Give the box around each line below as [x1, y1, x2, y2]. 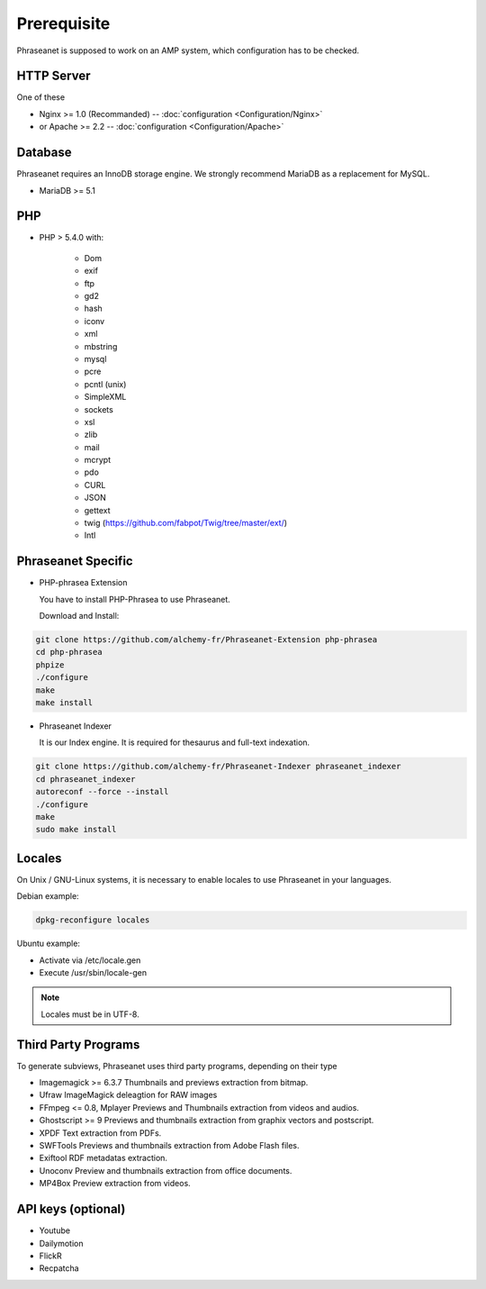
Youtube [39, 1225, 71, 1236]
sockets [84, 404, 114, 414]
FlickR [39, 1250, 62, 1261]
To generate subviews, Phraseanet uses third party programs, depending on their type [16, 1060, 337, 1071]
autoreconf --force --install [35, 786, 169, 797]
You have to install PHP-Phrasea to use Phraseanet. [39, 594, 231, 604]
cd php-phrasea [35, 647, 103, 658]
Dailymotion [39, 1238, 84, 1248]
